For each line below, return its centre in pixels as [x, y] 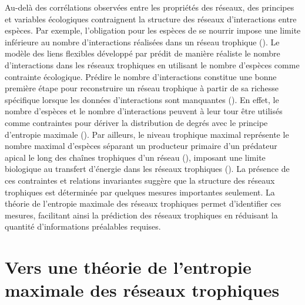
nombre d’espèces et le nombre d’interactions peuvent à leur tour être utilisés [144, 111]
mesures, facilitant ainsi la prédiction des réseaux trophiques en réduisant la [141, 215]
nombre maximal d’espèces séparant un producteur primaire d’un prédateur [141, 146]
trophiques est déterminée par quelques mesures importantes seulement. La [140, 192]
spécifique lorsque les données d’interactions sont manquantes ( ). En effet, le [142, 99]
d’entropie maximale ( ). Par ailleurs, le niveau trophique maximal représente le [147, 134]
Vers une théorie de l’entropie [128, 267]
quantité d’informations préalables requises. [83, 226]
